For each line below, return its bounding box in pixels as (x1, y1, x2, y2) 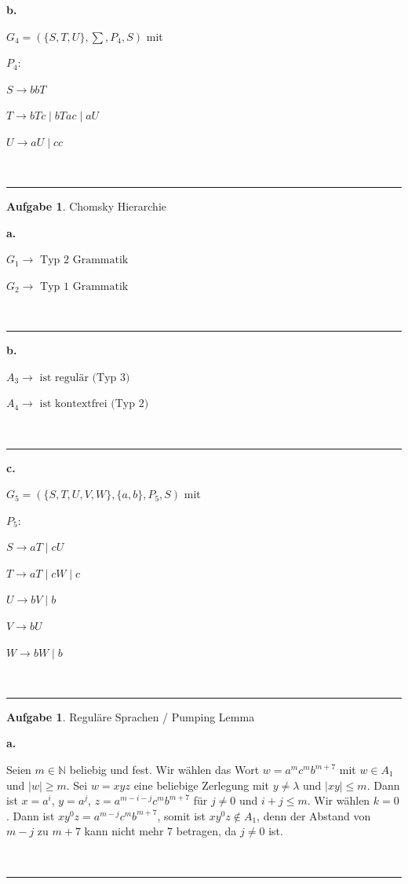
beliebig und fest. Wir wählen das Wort (69, 761, 260, 778)
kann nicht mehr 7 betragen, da (84, 823, 237, 839)
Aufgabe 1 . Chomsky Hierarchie (6, 198, 167, 215)
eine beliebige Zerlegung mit (133, 776, 269, 793)
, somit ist (157, 807, 206, 823)
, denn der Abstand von (257, 807, 371, 823)
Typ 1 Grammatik (40, 281, 129, 292)
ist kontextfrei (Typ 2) (39, 398, 149, 410)
